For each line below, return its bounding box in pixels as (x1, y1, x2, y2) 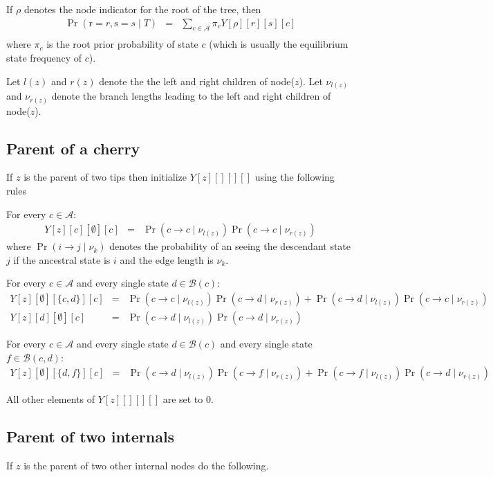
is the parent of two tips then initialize (24, 170, 187, 184)
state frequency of (6, 51, 82, 65)
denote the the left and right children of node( (99, 73, 295, 88)
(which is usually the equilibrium (209, 37, 348, 51)
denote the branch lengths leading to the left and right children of (51, 89, 331, 103)
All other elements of (6, 392, 95, 406)
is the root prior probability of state (46, 37, 198, 51)
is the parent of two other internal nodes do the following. (24, 458, 269, 473)
